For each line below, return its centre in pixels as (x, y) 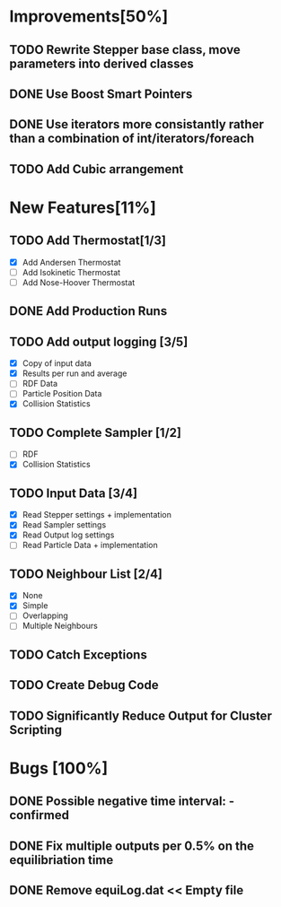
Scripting (36, 730)
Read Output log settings (68, 535)
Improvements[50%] (89, 17)
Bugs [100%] (59, 768)
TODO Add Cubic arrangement (97, 169)
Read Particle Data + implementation (90, 545)
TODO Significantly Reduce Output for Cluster (140, 715)
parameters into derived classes (102, 63)
